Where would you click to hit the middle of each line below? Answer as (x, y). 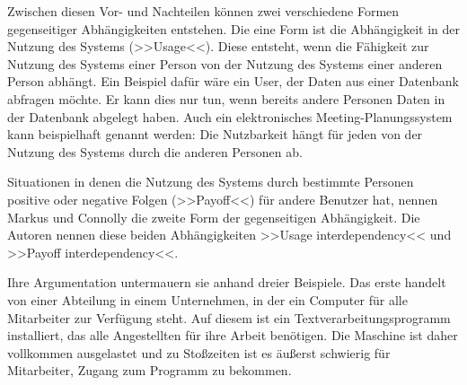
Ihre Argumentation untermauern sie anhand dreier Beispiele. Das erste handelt (227, 282)
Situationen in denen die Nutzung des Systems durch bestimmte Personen (211, 182)
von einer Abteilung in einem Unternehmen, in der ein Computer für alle (207, 299)
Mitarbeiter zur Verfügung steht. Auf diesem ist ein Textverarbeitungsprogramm (229, 317)
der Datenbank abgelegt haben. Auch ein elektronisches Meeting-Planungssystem (230, 116)
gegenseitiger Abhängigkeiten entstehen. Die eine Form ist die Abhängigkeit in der (233, 28)
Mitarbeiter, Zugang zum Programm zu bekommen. (150, 370)
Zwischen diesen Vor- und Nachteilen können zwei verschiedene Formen (203, 11)
